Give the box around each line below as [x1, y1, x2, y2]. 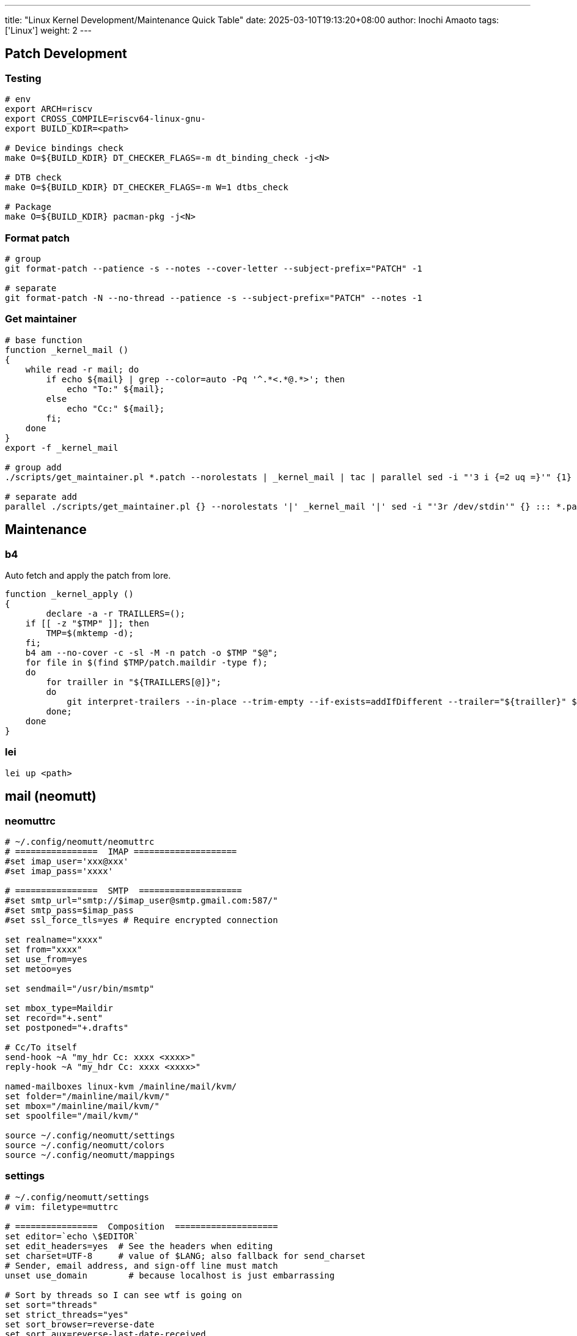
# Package [5, 202, 51, 212]
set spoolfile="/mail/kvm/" [5, 1110, 139, 1121]
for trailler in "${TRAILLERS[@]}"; [46, 677, 222, 687]
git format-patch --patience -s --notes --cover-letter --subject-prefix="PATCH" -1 [5, 263, 422, 273]
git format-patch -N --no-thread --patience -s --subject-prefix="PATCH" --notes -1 [5, 292, 422, 303]
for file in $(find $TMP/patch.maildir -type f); [25, 657, 268, 667]
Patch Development [5, 46, 127, 62]
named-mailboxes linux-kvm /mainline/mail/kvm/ [5, 1081, 237, 1091]
